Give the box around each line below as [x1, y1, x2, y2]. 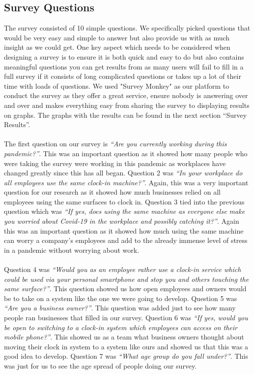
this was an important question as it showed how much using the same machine [4, 225, 244, 236]
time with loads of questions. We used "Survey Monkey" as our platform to [4, 80, 229, 91]
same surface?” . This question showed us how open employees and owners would [4, 283, 247, 294]
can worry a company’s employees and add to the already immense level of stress [4, 235, 248, 245]
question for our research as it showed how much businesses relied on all [4, 187, 221, 197]
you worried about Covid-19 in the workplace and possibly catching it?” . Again [4, 216, 239, 226]
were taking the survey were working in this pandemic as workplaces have [4, 158, 226, 168]
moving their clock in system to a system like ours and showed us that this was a [4, 341, 248, 351]
